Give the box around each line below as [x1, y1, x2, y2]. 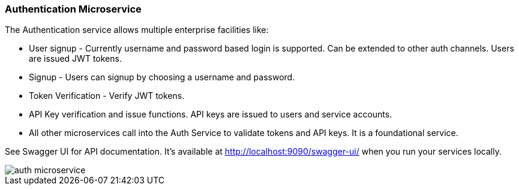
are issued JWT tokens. [29, 53, 122, 64]
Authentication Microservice [5, 3, 142, 15]
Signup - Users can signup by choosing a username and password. [29, 72, 295, 83]
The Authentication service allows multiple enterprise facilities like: [5, 25, 269, 35]
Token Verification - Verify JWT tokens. [29, 91, 185, 101]
